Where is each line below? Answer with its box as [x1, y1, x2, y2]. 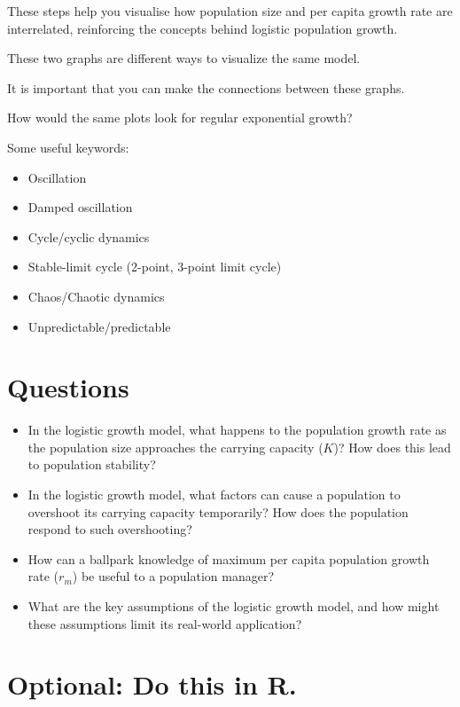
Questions [7, 369, 129, 405]
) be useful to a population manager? [72, 567, 275, 585]
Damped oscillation [27, 198, 133, 216]
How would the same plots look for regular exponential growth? [7, 108, 353, 127]
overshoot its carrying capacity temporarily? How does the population [27, 502, 409, 521]
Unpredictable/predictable [27, 317, 171, 335]
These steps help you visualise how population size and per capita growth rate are [7, 2, 453, 20]
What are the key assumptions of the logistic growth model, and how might [27, 597, 440, 615]
